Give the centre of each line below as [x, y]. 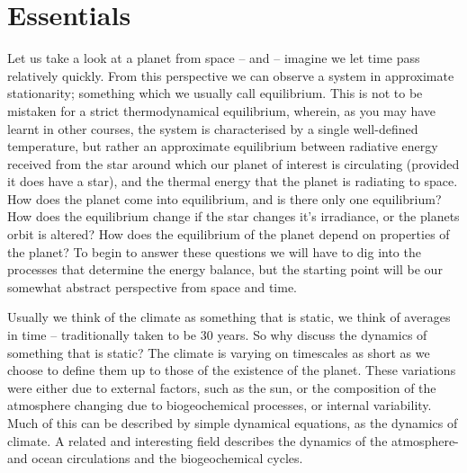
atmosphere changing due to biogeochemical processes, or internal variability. [220, 405]
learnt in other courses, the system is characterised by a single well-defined [213, 128]
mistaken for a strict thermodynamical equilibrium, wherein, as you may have [222, 110]
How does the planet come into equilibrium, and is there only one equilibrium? [225, 198]
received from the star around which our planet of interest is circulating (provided [233, 163]
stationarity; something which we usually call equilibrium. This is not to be [215, 93]
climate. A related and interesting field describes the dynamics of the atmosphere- [233, 440]
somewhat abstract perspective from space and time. [152, 286]
